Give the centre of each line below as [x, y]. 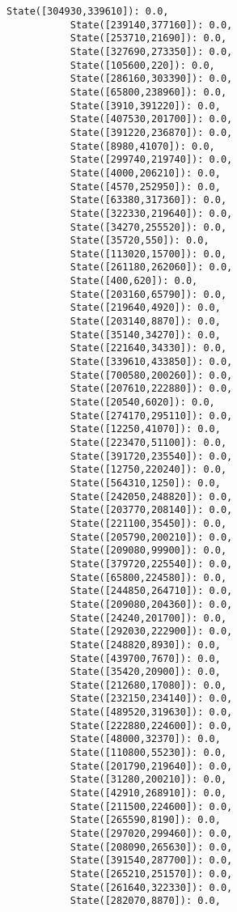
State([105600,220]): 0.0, [142, 65]
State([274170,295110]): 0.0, [151, 416]
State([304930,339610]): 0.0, [88, 11]
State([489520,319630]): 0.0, [151, 713]
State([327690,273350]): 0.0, [151, 51]
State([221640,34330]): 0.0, [148, 348]
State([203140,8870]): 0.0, [145, 322]
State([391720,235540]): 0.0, [151, 456]
